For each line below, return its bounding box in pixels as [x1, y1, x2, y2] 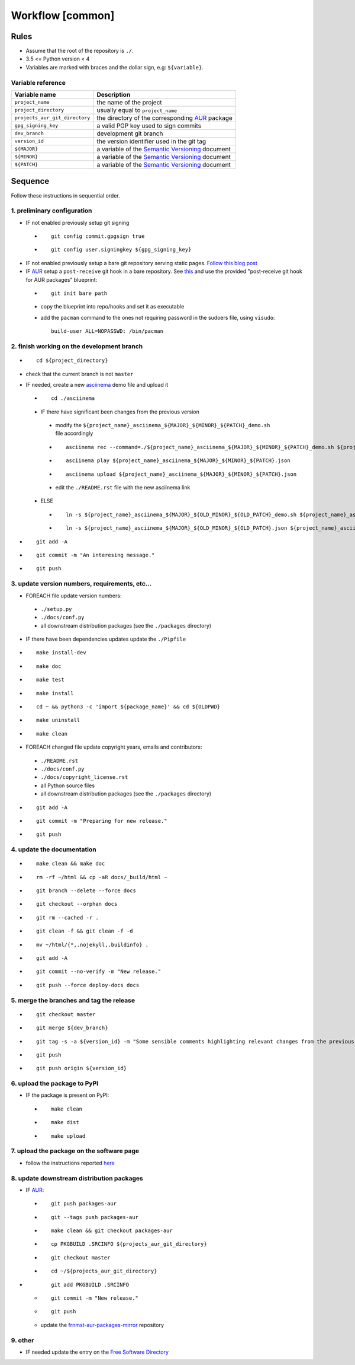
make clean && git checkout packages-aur [51, 1227, 173, 1234]
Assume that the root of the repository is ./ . [25, 47, 134, 55]
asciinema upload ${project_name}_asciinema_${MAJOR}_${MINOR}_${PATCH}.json [66, 470, 297, 478]
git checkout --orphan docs [36, 901, 118, 908]
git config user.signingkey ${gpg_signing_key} [51, 246, 192, 253]
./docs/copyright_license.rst [40, 774, 128, 781]
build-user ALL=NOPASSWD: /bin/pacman [51, 328, 164, 335]
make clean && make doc [36, 860, 105, 867]
